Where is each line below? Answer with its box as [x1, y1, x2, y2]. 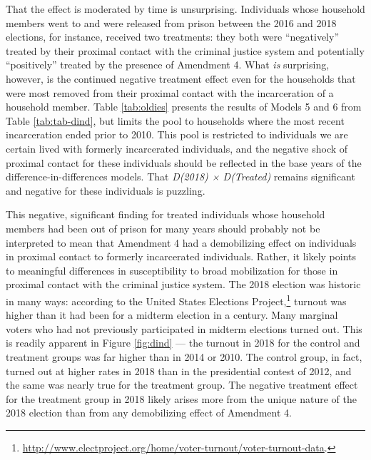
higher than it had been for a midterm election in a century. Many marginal [6, 307, 338, 322]
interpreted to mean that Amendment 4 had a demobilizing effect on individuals [6, 235, 357, 250]
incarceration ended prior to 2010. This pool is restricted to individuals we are [6, 127, 348, 142]
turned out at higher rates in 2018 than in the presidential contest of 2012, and [6, 363, 352, 378]
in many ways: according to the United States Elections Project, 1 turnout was [6, 291, 347, 308]
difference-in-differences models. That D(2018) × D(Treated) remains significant [6, 169, 355, 184]
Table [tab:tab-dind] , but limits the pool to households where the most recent [6, 113, 345, 128]
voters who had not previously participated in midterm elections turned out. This [6, 321, 362, 336]
